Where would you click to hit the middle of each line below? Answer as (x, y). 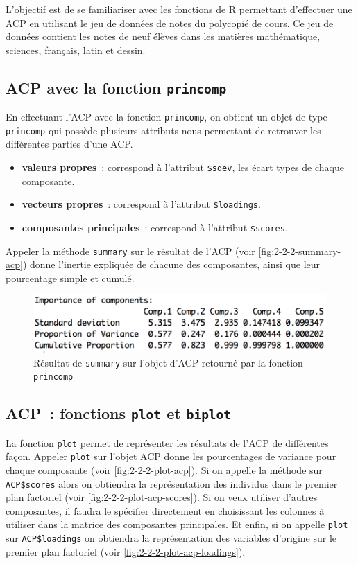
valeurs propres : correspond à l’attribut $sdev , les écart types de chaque (183, 167)
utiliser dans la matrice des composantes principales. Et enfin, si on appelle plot (177, 524)
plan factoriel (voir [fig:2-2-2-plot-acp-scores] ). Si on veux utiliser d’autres (162, 497)
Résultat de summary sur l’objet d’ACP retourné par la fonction (168, 362)
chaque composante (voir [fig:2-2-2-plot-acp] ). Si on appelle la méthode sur (164, 469)
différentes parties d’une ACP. (69, 144)
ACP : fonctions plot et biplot (119, 413)
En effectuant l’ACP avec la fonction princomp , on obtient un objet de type (167, 117)
